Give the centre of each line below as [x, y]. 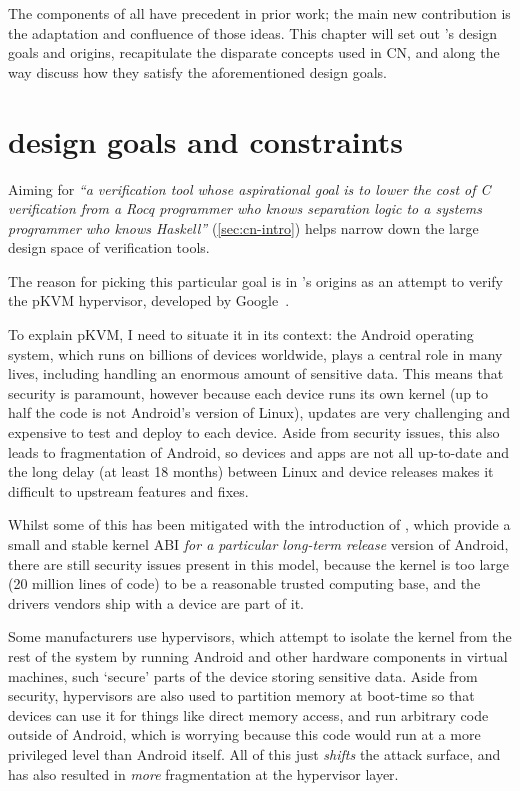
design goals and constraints [205, 140]
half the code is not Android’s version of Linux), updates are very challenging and [259, 412]
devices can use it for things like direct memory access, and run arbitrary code [248, 714]
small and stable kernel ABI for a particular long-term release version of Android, [258, 544]
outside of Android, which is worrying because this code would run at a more [244, 734]
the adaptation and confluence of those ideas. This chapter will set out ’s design [252, 32]
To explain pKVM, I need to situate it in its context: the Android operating [241, 334]
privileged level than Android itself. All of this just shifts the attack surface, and [254, 753]
